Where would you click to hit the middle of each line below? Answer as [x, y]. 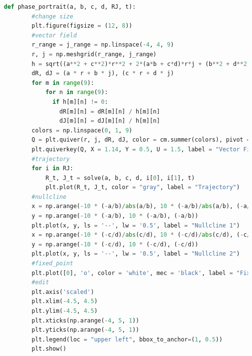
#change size [53, 16]
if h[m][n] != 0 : [80, 102]
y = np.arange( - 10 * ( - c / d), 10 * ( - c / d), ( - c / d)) [115, 244]
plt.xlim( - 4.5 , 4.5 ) [65, 301]
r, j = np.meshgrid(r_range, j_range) [94, 54]
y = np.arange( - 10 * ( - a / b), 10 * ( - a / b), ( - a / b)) [115, 216]
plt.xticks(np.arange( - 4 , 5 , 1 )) [86, 320]
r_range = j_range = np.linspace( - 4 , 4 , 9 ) [103, 45]
